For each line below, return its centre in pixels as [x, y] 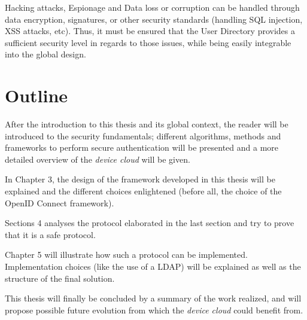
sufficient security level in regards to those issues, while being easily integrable [148, 42]
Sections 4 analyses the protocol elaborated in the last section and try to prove [150, 223]
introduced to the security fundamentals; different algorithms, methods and [143, 135]
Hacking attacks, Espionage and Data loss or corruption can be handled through [152, 7]
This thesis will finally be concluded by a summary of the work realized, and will [153, 298]
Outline [37, 95]
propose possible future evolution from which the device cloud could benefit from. [154, 310]
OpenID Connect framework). [60, 202]
